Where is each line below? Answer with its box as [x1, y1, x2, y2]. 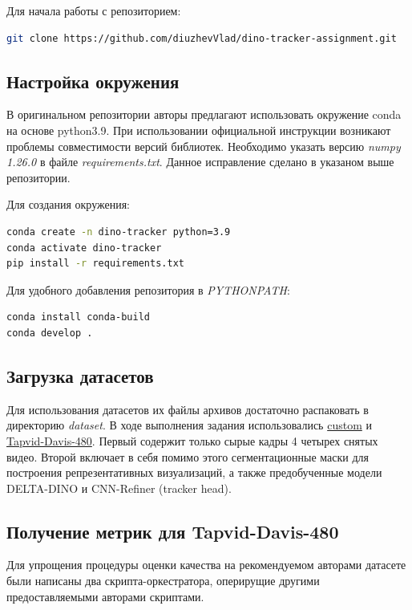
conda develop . [6, 327, 93, 339]
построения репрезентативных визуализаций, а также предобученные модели [6, 464, 382, 481]
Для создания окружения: [6, 196, 131, 213]
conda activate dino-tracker [6, 242, 162, 254]
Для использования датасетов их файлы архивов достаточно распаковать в [6, 401, 369, 417]
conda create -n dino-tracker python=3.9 [6, 226, 231, 238]
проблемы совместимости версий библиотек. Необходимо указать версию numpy [6, 137, 401, 154]
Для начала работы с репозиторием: [6, 2, 181, 18]
